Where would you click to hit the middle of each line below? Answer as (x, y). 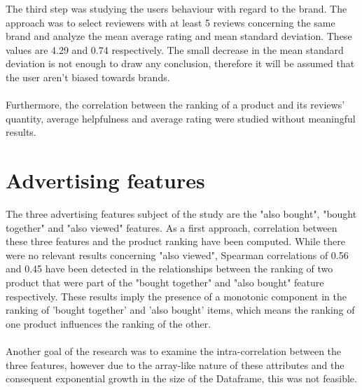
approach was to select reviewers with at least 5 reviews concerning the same (170, 22)
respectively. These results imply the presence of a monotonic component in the (176, 296)
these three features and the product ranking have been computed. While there (175, 241)
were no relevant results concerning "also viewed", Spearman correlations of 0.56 (177, 255)
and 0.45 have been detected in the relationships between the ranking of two (169, 269)
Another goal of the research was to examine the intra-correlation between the (174, 351)
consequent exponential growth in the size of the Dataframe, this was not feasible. (181, 378)
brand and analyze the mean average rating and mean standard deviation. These (179, 36)
